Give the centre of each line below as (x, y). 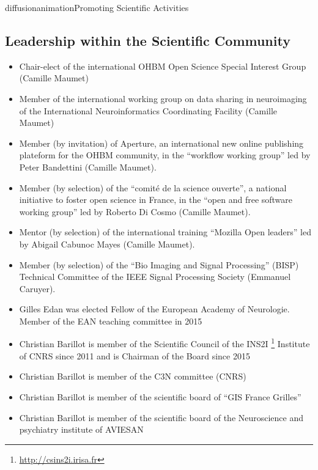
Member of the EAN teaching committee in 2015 (111, 321)
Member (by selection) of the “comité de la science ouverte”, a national (153, 187)
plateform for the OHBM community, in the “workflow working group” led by (165, 155)
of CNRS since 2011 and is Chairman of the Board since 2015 (135, 355)
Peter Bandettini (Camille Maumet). (88, 167)
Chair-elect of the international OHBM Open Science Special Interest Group (163, 66)
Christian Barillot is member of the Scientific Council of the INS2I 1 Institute (165, 343)
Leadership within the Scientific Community (148, 40)
